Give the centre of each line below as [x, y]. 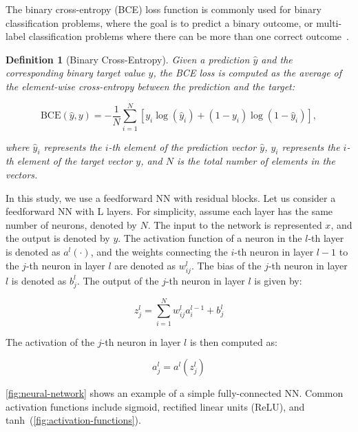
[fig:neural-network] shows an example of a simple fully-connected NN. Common [175, 393]
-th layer [326, 238]
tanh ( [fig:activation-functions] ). [73, 420]
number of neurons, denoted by [71, 224]
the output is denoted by [58, 238]
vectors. [22, 175]
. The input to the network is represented [235, 224]
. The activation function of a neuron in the [210, 238]
